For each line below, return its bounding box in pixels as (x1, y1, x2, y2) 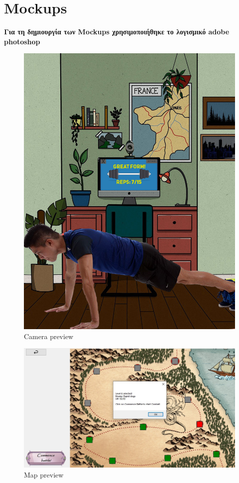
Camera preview (24, 331, 74, 341)
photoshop (4, 36, 40, 46)
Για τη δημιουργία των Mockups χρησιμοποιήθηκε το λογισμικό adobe (4, 26, 230, 37)
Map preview (24, 469, 64, 480)
